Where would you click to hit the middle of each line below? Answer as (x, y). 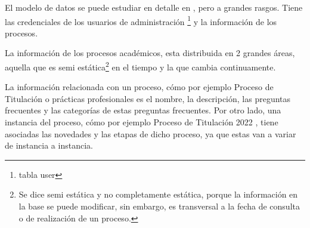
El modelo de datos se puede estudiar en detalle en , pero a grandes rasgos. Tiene (154, 7)
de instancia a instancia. (49, 145)
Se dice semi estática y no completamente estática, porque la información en (158, 194)
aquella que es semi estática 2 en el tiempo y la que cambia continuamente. (140, 66)
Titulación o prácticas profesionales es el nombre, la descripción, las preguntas (148, 98)
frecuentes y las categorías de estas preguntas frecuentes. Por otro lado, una (143, 110)
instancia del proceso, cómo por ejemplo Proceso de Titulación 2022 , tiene (142, 122)
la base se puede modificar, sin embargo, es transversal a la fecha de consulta (159, 206)
